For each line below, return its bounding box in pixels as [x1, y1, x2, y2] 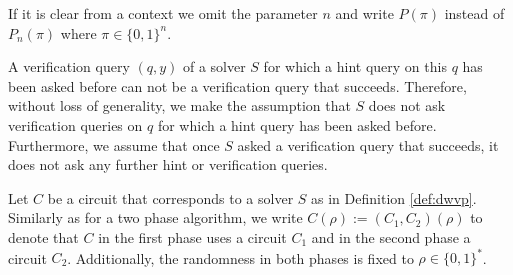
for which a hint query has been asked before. [157, 114, 437, 135]
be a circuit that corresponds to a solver [47, 187, 294, 208]
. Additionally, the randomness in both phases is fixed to [67, 247, 414, 268]
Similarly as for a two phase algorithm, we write [8, 207, 303, 228]
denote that [8, 226, 79, 247]
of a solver [182, 56, 246, 77]
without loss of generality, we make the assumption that [8, 95, 351, 116]
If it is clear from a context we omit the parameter [8, 3, 318, 23]
